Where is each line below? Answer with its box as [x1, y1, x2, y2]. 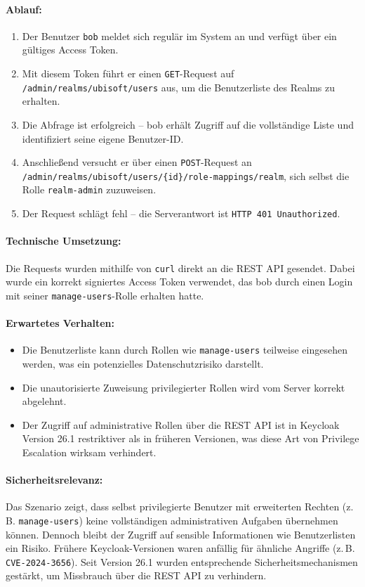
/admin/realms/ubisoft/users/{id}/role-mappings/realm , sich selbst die [22, 168, 350, 183]
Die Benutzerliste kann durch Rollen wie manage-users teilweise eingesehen [22, 342, 347, 357]
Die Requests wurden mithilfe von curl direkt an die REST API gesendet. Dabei [6, 260, 355, 275]
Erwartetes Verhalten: [6, 316, 114, 330]
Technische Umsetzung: [6, 233, 121, 248]
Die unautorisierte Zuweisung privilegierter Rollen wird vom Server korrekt [22, 380, 345, 394]
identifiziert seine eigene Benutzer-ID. [22, 131, 184, 146]
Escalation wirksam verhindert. [22, 444, 157, 459]
